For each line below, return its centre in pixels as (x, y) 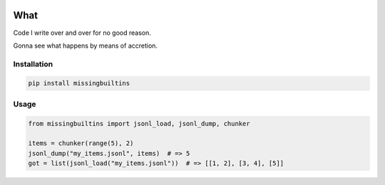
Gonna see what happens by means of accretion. (86, 46)
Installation (33, 64)
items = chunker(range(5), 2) (81, 143)
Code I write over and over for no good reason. (82, 33)
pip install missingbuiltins (79, 83)
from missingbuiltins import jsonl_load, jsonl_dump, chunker (139, 123)
